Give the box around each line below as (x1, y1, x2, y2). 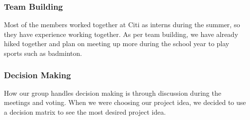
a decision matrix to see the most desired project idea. (4, 107, 166, 117)
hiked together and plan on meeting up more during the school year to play (4, 38, 230, 49)
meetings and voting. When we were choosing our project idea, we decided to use (4, 97, 246, 107)
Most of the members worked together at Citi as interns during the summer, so (4, 19, 240, 30)
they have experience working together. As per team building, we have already (4, 29, 238, 39)
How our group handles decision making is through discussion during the (4, 87, 221, 98)
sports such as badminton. (4, 48, 82, 58)
